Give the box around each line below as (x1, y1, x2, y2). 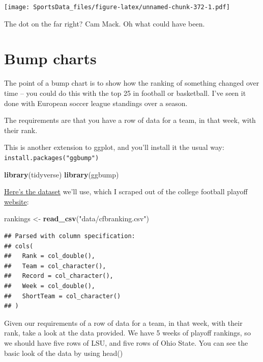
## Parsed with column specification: (4, 232, 135, 240)
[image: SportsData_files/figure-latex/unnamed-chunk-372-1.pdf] (4, 4, 230, 11)
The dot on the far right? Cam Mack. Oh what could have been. (4, 18, 205, 29)
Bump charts (4, 48, 97, 69)
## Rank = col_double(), (4, 252, 95, 260)
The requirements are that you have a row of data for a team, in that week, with (4, 115, 256, 125)
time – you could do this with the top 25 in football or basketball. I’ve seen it (4, 87, 246, 98)
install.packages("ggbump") (4, 154, 99, 162)
